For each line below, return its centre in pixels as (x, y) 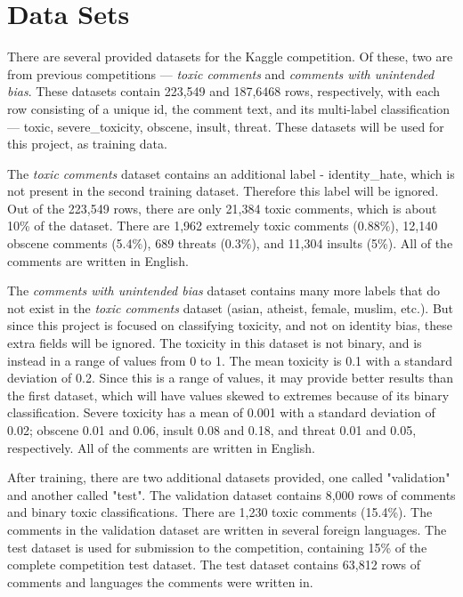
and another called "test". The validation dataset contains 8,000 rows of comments (231, 494)
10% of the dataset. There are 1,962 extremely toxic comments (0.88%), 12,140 (223, 226)
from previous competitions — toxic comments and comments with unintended (221, 73)
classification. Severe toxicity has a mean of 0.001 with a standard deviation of (221, 412)
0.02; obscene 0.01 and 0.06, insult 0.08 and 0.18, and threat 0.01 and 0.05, (212, 430)
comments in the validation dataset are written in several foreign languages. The (227, 529)
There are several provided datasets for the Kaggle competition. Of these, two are (230, 56)
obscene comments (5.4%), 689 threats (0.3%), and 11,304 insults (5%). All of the (230, 243)
